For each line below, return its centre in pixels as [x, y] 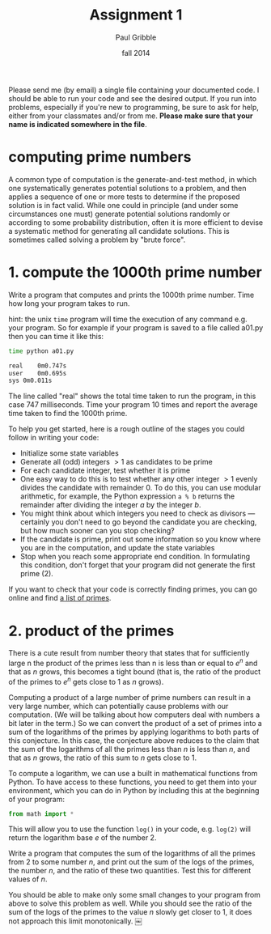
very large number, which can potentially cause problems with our [119, 706]
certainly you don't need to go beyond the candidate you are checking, [138, 522]
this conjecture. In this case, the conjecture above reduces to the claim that [134, 740]
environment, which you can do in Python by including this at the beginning [134, 790]
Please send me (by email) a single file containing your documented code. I [134, 90]
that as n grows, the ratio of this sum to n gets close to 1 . [102, 758]
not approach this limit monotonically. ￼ [76, 921]
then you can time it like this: [56, 336]
